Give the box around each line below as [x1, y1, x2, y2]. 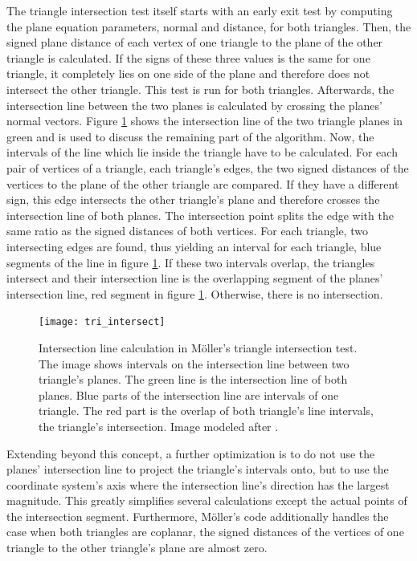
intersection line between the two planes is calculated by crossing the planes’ [6, 96, 382, 113]
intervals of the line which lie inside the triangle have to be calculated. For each [6, 144, 398, 161]
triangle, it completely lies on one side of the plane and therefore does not [6, 65, 370, 82]
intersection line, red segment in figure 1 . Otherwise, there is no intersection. [6, 285, 383, 302]
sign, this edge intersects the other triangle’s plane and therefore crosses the [6, 191, 380, 208]
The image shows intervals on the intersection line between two [39, 355, 350, 372]
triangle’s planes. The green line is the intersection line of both [39, 371, 348, 388]
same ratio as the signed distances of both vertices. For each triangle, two [6, 222, 368, 239]
